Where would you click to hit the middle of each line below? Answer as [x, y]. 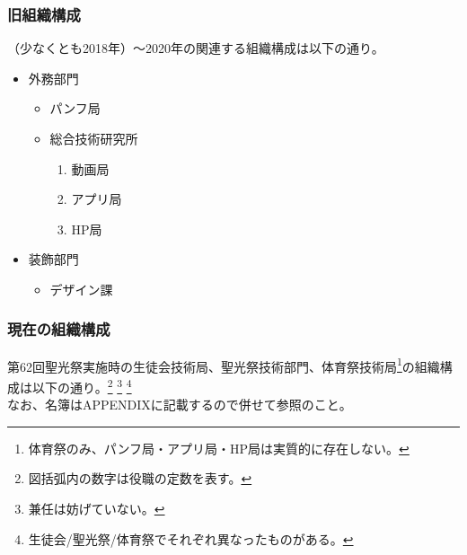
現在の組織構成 [59, 329]
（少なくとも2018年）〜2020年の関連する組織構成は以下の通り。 [196, 48]
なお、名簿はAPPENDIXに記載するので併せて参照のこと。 [180, 405]
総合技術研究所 [94, 138]
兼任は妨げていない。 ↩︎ [97, 509]
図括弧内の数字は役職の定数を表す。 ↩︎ [140, 478]
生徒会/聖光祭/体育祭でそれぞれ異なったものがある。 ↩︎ [191, 538]
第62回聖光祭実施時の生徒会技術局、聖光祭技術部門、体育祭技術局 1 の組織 [224, 365]
